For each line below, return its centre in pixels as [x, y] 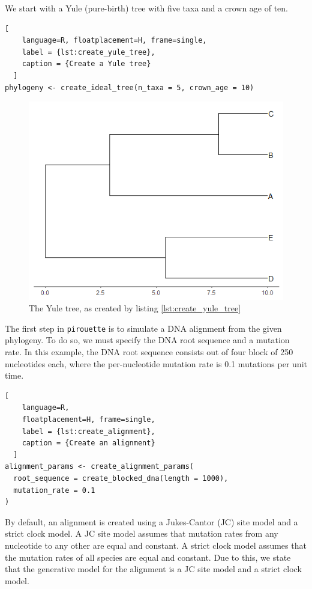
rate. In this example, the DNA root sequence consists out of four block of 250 [149, 352]
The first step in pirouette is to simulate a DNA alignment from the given [143, 328]
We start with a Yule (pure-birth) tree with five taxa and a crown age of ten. [146, 8]
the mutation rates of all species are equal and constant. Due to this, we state [148, 557]
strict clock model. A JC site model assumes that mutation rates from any [142, 533]
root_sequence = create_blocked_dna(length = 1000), [121, 478]
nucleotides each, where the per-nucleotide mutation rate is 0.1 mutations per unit [156, 363]
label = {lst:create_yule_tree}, [88, 52]
